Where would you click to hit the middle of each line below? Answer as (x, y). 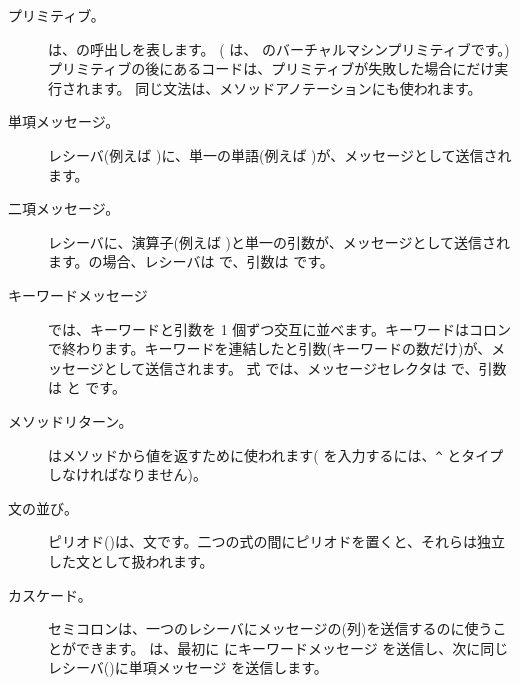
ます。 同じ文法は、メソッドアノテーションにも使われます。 (285, 87)
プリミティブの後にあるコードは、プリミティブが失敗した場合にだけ (271, 68)
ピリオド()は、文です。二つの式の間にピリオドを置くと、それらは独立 (276, 541)
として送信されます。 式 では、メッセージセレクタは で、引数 (305, 367)
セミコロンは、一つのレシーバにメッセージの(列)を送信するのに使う (270, 628)
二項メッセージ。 (64, 208)
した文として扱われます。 (131, 560)
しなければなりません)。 (128, 474)
